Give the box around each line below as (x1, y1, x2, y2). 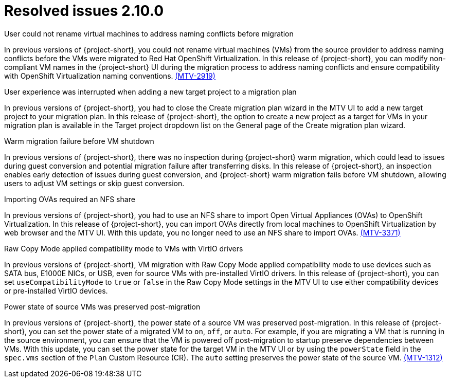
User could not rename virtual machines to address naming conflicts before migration (4, 29, 294, 38)
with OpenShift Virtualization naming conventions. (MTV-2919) (4, 71, 215, 80)
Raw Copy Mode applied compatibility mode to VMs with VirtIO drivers (4, 244, 243, 253)
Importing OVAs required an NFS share (4, 194, 135, 204)
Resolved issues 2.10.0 (4, 2, 164, 20)
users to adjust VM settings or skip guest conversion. (4, 178, 185, 188)
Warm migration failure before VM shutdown (4, 136, 154, 145)
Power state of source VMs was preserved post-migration (4, 302, 201, 311)
